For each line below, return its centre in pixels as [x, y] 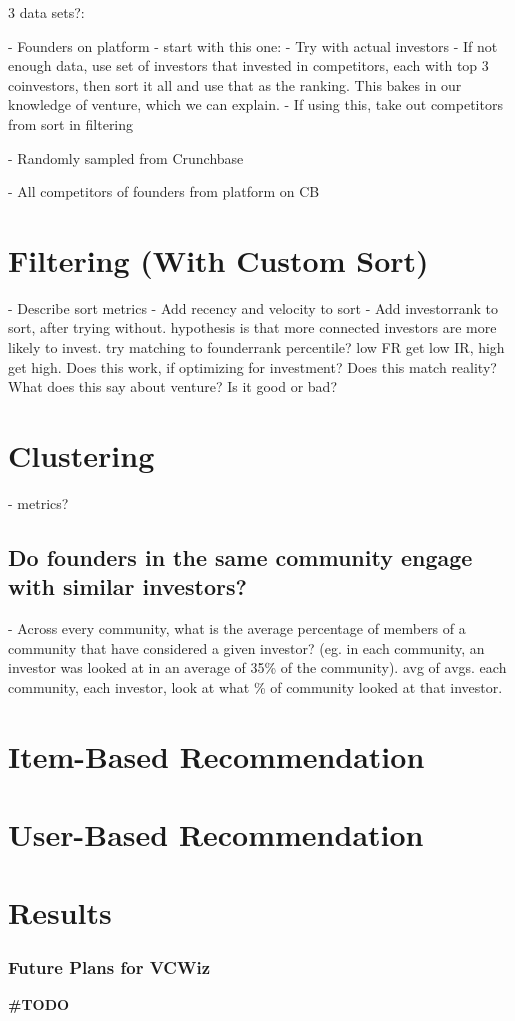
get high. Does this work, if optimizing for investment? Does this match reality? [252, 366]
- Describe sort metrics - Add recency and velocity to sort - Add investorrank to [253, 307]
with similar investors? [127, 586]
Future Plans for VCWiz [109, 966]
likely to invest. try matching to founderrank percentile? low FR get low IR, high [256, 347]
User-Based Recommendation [216, 834]
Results [60, 912]
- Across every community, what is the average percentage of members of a [237, 628]
